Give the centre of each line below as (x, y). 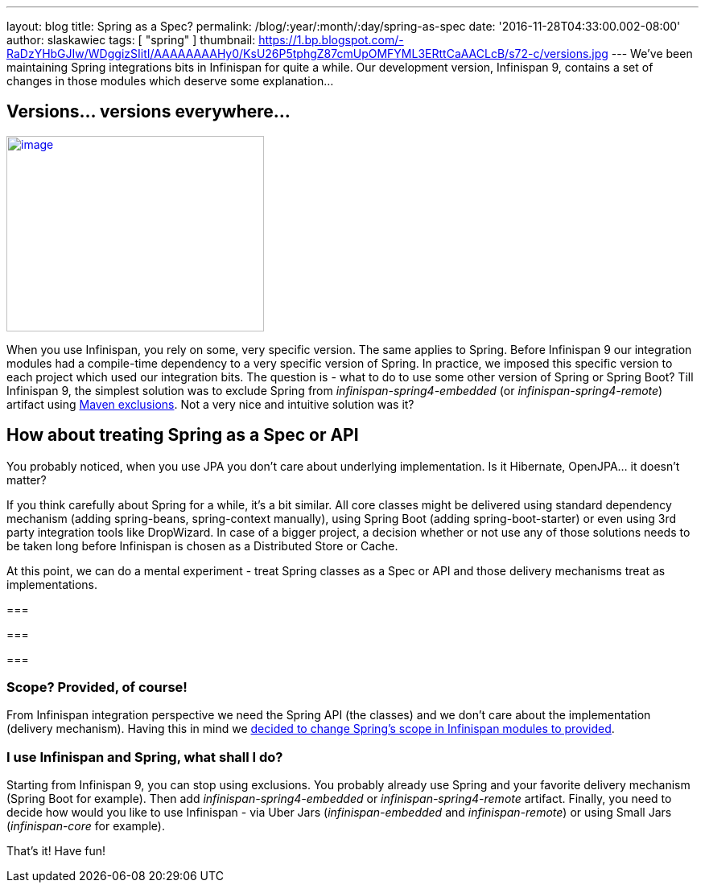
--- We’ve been (652, 54)
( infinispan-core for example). (86, 826)
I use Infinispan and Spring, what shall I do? (145, 757)
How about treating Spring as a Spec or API (183, 435)
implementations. (52, 584)
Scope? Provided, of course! (97, 687)
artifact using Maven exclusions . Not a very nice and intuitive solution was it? (210, 404)
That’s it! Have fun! (56, 851)
